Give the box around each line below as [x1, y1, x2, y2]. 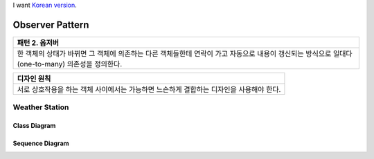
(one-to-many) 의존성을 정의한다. [17, 59, 123, 68]
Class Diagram [12, 122, 56, 130]
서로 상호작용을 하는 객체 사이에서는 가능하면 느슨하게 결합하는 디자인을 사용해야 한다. [17, 84, 281, 94]
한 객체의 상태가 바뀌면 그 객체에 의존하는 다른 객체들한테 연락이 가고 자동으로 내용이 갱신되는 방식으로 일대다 [17, 48, 353, 58]
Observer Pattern [12, 19, 89, 30]
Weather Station [12, 102, 69, 112]
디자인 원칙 [17, 73, 51, 83]
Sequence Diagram [12, 139, 69, 148]
